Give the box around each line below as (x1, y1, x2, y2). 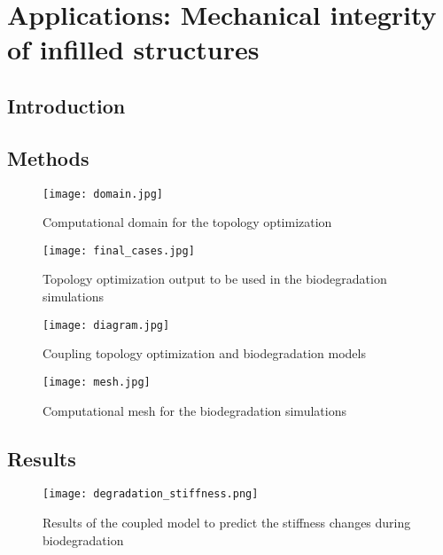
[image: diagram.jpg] (43, 318, 170, 332)
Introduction (7, 91, 126, 119)
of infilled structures (7, 31, 260, 67)
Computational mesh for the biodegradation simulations (43, 401, 346, 419)
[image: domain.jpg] (43, 187, 164, 200)
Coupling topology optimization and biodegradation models (43, 344, 366, 363)
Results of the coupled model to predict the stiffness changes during (43, 513, 411, 531)
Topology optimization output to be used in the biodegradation (43, 270, 387, 288)
